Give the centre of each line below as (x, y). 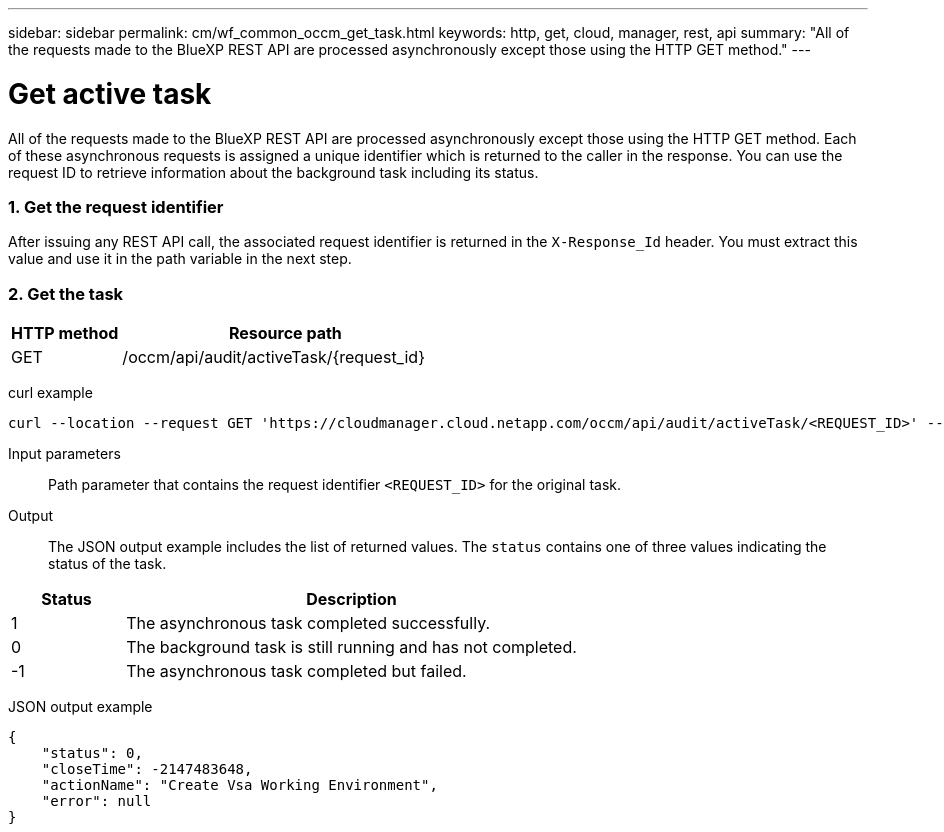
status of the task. (107, 563)
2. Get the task (66, 293)
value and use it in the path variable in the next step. (180, 259)
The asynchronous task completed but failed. (296, 671)
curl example (50, 392)
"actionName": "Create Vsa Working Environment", (239, 785)
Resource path (285, 333)
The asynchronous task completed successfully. (308, 623)
